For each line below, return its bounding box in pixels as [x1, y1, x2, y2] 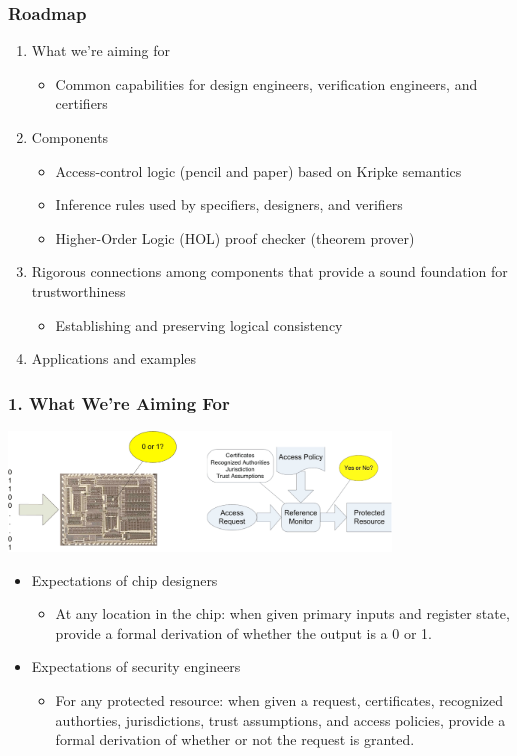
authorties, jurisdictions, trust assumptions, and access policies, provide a [55, 709, 506, 730]
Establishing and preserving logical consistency [55, 314, 343, 335]
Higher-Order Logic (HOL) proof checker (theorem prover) [55, 227, 415, 248]
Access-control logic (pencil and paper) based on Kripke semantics [55, 160, 462, 181]
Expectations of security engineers [31, 656, 241, 677]
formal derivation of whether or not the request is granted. [55, 729, 415, 750]
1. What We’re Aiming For [8, 390, 230, 415]
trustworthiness [31, 280, 126, 301]
